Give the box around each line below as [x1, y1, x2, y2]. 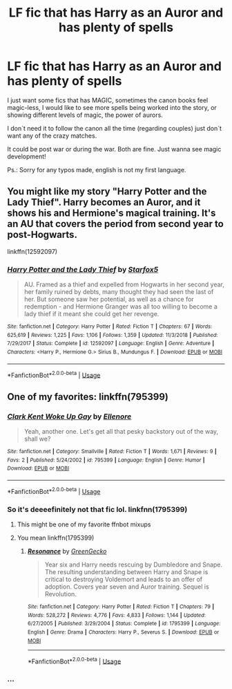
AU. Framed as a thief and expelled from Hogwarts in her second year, [23, 280, 224, 288]
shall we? [23, 434, 51, 443]
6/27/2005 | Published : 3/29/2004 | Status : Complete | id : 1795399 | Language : [27, 621, 221, 627]
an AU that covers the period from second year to [7, 218, 224, 230]
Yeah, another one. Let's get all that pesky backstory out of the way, [23, 428, 219, 436]
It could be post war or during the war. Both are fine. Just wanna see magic [7, 145, 222, 153]
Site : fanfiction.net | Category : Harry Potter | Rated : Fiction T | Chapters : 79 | [27, 603, 215, 610]
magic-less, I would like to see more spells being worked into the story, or [7, 103, 217, 111]
